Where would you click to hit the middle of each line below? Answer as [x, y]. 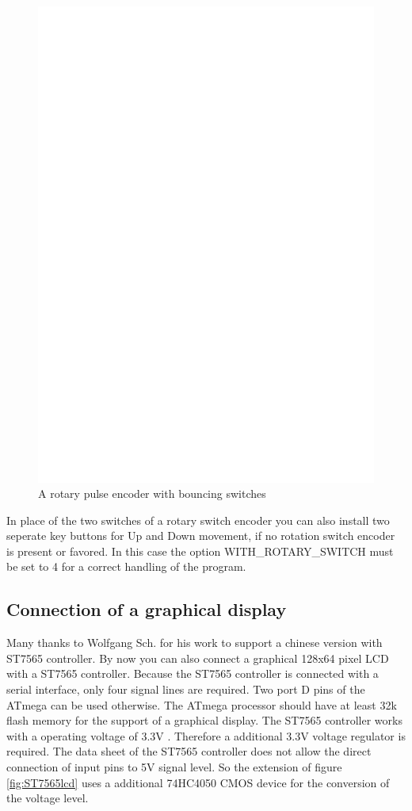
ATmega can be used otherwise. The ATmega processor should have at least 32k [202, 704]
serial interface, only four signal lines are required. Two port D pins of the [186, 689]
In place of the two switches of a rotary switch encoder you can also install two [198, 520]
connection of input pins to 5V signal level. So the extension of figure [174, 767]
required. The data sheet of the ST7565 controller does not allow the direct [189, 751]
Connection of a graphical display [147, 609]
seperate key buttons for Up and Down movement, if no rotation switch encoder [201, 536]
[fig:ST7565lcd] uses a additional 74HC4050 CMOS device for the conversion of [198, 782]
